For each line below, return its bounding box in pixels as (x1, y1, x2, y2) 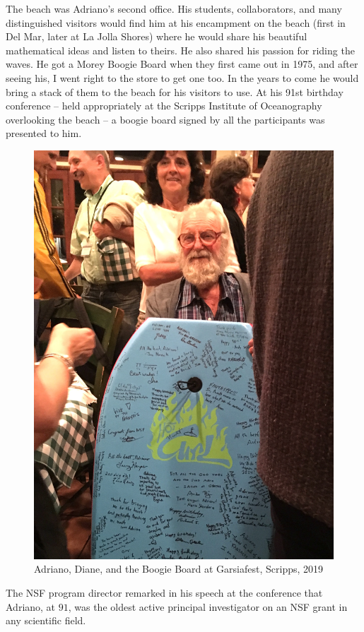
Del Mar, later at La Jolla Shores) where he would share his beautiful (6, 29, 307, 44)
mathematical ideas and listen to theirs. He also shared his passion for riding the (6, 42, 355, 57)
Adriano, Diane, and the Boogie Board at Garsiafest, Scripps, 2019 (34, 561, 324, 576)
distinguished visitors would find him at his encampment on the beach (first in (6, 15, 346, 30)
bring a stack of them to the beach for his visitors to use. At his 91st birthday (6, 84, 344, 99)
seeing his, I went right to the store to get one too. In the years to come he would (6, 70, 359, 85)
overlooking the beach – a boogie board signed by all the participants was (6, 112, 325, 126)
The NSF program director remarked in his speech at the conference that (6, 585, 323, 600)
